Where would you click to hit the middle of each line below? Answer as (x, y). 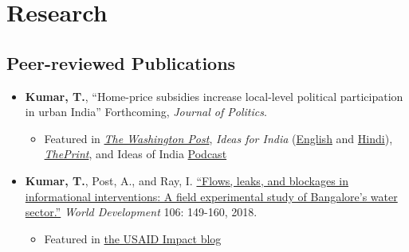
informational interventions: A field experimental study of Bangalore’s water (211, 196)
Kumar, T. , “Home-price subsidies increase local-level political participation (214, 96)
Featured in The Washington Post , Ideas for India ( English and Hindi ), (218, 138)
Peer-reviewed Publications (121, 62)
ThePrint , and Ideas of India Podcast (136, 154)
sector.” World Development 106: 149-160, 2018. (141, 212)
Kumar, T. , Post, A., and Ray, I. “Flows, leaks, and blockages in (187, 180)
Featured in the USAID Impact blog (133, 238)
